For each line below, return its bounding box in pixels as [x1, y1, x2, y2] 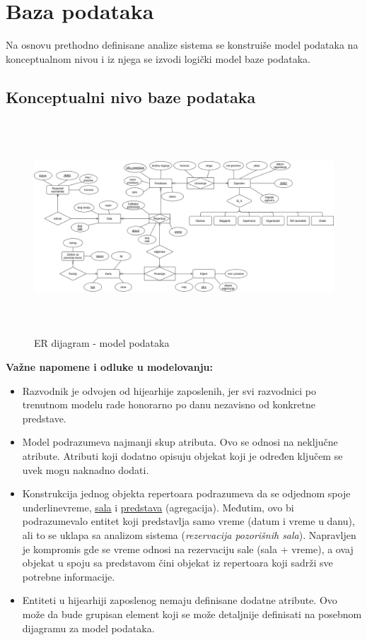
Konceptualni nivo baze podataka [6, 85, 256, 107]
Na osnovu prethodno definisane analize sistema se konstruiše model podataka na [6, 37, 359, 52]
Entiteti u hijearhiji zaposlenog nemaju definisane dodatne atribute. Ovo [22, 593, 337, 608]
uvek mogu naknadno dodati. [22, 462, 149, 477]
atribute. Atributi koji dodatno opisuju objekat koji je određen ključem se [22, 449, 343, 463]
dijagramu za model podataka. [22, 620, 155, 635]
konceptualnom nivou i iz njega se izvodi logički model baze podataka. [6, 51, 310, 66]
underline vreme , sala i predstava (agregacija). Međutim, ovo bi [22, 499, 294, 514]
